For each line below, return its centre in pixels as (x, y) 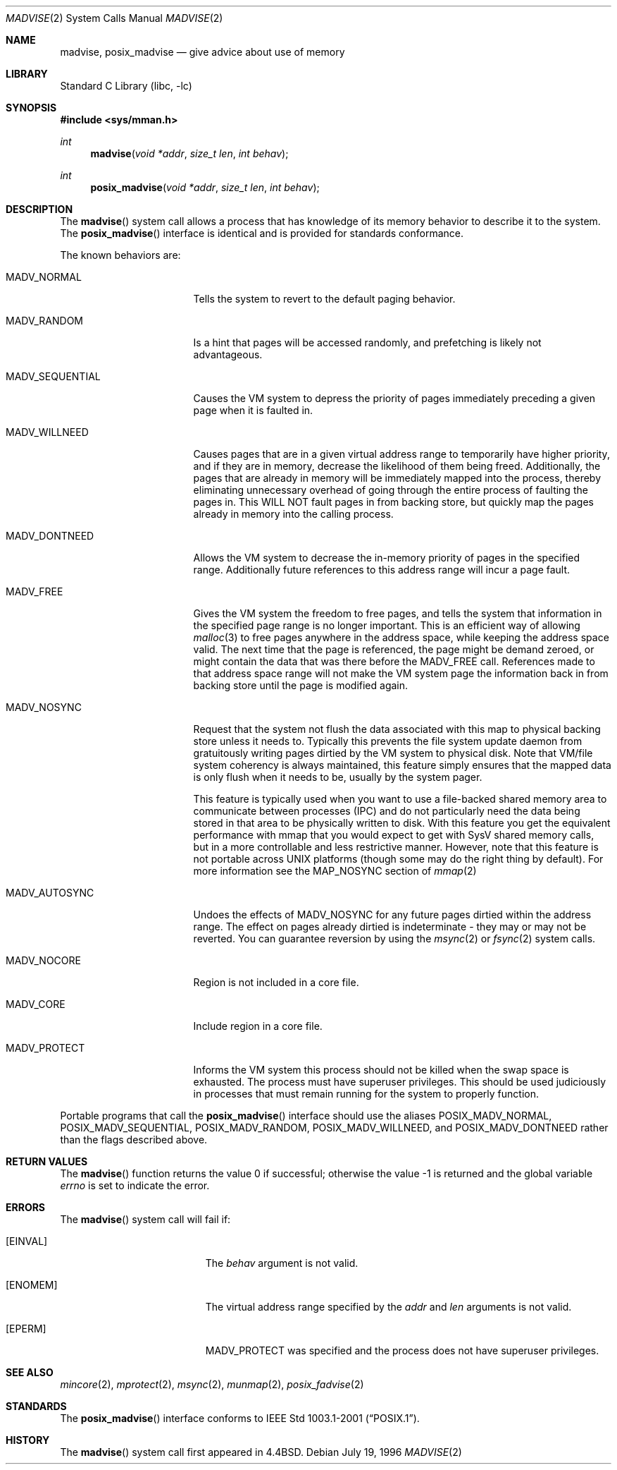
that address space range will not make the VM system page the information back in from (401, 673)
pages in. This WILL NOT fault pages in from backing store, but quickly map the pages (394, 502)
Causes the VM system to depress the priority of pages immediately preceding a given (394, 398)
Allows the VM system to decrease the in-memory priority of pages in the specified (387, 558)
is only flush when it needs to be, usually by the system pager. (338, 777)
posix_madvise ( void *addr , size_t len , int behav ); (205, 187)
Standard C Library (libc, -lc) (126, 86)
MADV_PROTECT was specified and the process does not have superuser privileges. (402, 1350)
